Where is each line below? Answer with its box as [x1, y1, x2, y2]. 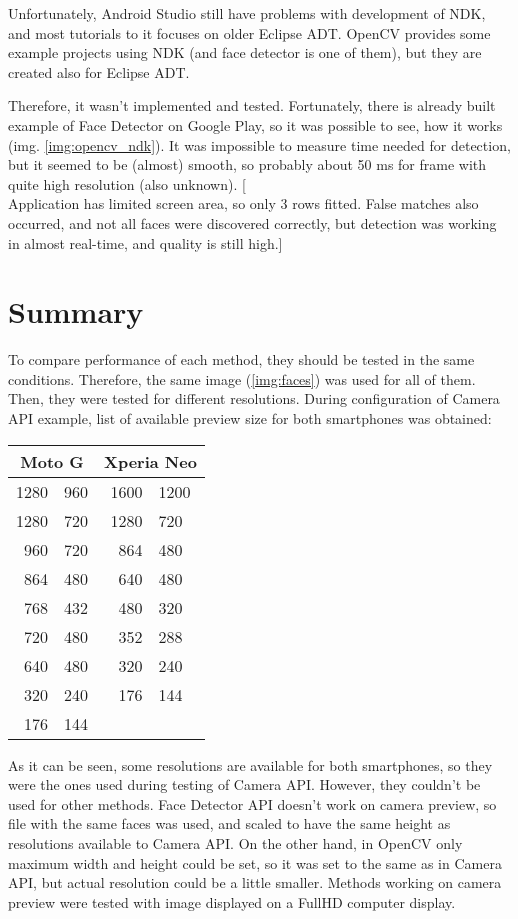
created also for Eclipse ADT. [8, 61, 190, 82]
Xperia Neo [104, 449, 197, 473]
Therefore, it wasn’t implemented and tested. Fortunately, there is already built [8, 95, 496, 116]
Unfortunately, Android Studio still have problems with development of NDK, [8, 3, 486, 23]
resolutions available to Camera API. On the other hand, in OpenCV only [8, 833, 463, 853]
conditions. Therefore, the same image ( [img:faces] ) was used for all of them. [8, 368, 476, 389]
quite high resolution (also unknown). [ [8, 173, 246, 194]
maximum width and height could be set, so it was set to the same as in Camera [8, 852, 502, 873]
